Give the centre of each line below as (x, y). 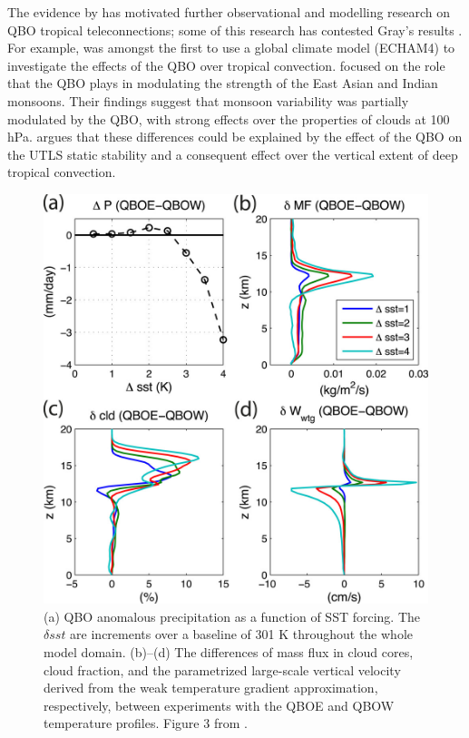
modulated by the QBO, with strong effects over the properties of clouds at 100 (229, 118)
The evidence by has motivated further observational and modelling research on (229, 12)
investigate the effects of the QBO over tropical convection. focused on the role (226, 65)
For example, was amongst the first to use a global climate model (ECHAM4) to (231, 48)
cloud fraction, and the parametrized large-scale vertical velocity (222, 669)
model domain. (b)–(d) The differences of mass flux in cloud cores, (229, 652)
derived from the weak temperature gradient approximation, (211, 688)
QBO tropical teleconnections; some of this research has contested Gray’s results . (235, 30)
